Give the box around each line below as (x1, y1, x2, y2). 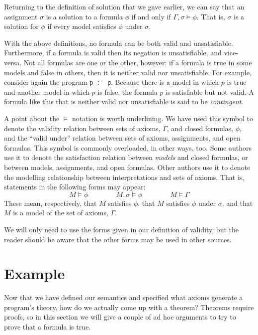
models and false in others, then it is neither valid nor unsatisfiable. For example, (4, 67, 252, 77)
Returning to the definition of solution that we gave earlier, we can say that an (4, 1, 245, 11)
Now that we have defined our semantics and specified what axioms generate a (4, 292, 243, 303)
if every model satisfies (47, 21, 116, 31)
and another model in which (4, 86, 89, 97)
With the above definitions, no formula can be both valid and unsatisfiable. (4, 37, 233, 48)
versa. (4, 57, 22, 67)
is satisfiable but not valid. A (166, 86, 254, 97)
